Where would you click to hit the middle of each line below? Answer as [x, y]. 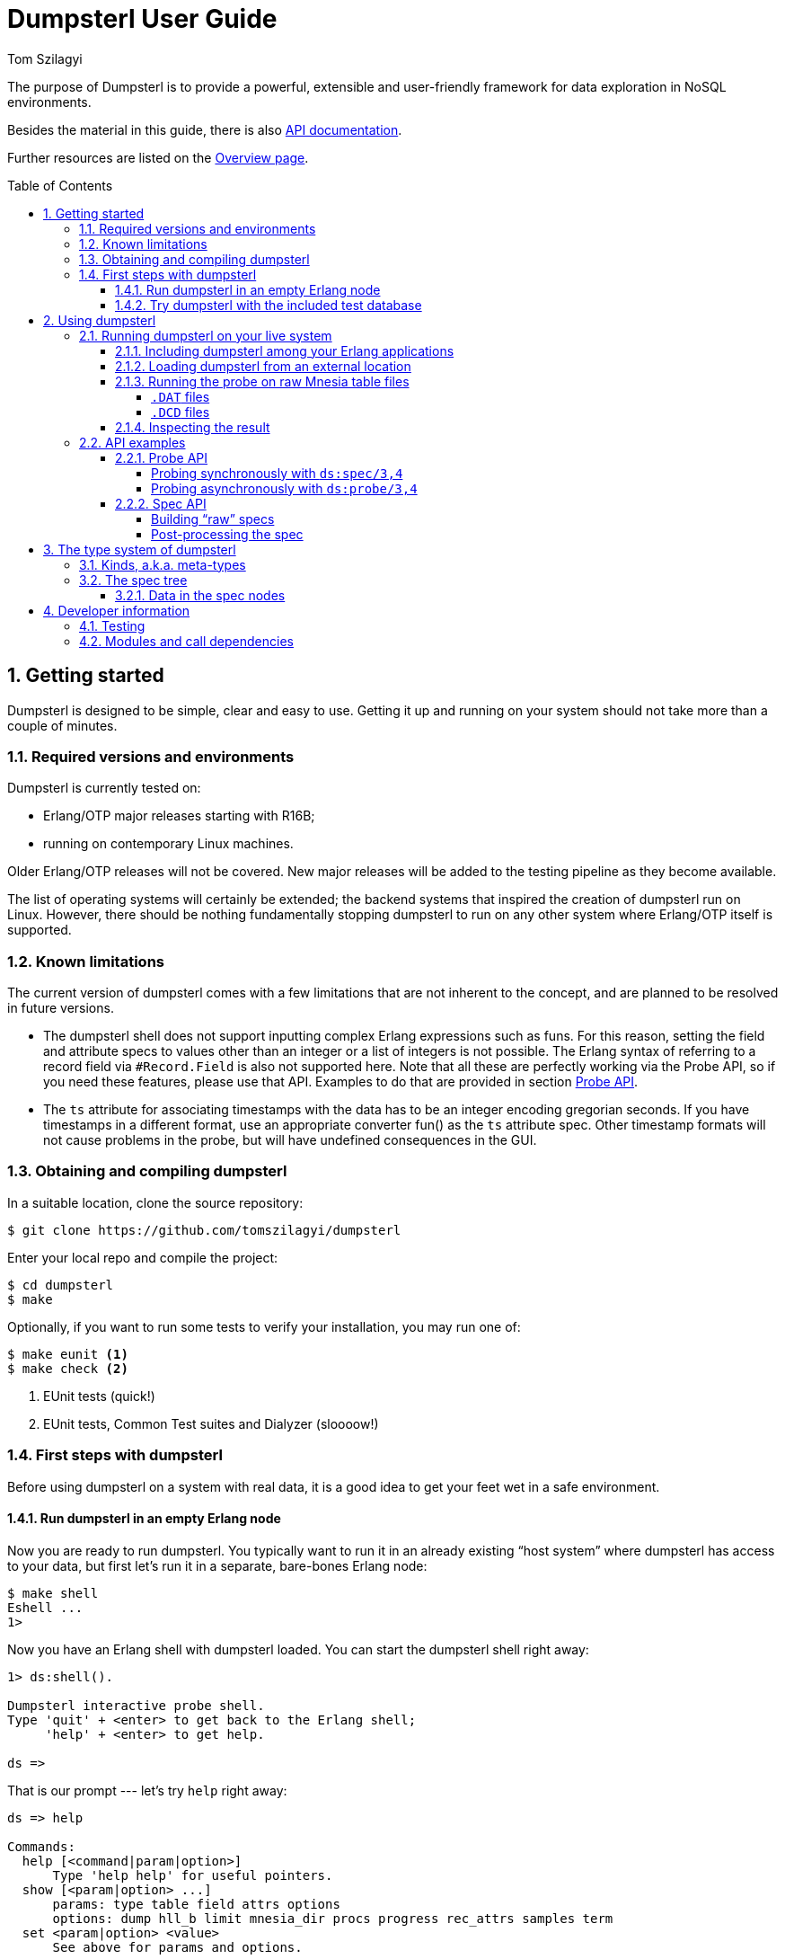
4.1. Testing [112, 625]
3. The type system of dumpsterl [140, 549]
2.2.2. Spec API [161, 503]
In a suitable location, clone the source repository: [155, 1202]
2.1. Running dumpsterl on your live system [206, 335]
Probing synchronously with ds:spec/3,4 [277, 473]
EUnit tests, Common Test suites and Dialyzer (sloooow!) [211, 1423]
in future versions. [61, 1008]
